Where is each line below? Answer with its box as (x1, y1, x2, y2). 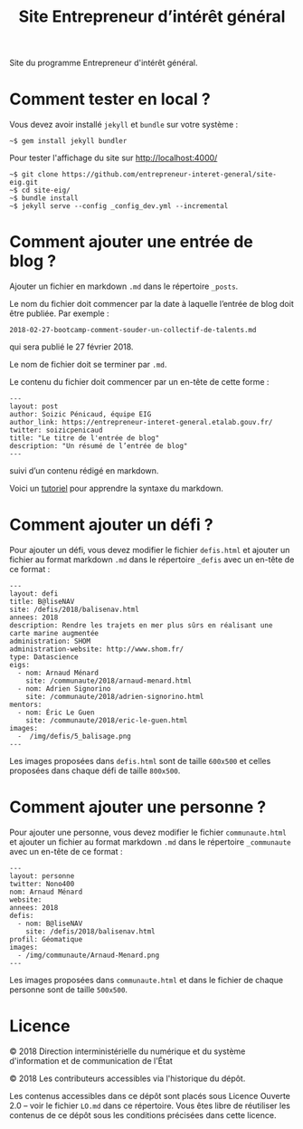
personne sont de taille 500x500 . (9, 984, 128, 995)
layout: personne (9, 871, 75, 880)
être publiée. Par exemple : (9, 308, 110, 319)
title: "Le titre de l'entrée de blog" (9, 434, 160, 443)
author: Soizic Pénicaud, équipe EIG (9, 410, 152, 419)
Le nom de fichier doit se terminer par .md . (9, 359, 167, 370)
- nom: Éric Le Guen (17, 708, 95, 717)
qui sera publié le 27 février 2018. (9, 341, 134, 352)
